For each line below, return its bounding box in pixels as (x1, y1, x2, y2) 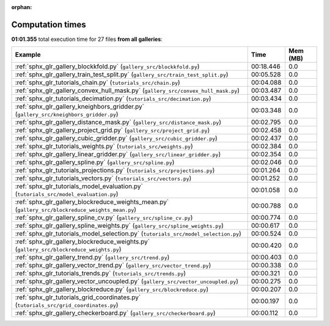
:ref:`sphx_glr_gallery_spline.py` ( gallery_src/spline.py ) (15, 158, 175, 167)
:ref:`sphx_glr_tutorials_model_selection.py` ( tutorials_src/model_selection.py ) (15, 230, 241, 238)
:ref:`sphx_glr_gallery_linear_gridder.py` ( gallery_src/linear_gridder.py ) (15, 150, 221, 159)
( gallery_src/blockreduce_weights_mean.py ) (15, 205, 137, 214)
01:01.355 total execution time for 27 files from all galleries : (11, 35, 163, 43)
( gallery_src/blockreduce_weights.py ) (15, 245, 122, 253)
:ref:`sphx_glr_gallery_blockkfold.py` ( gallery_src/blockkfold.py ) (15, 62, 200, 71)
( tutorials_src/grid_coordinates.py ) (15, 301, 119, 310)
